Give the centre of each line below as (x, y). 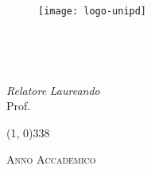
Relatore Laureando (53, 90)
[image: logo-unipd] (93, 11)
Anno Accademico (51, 159)
